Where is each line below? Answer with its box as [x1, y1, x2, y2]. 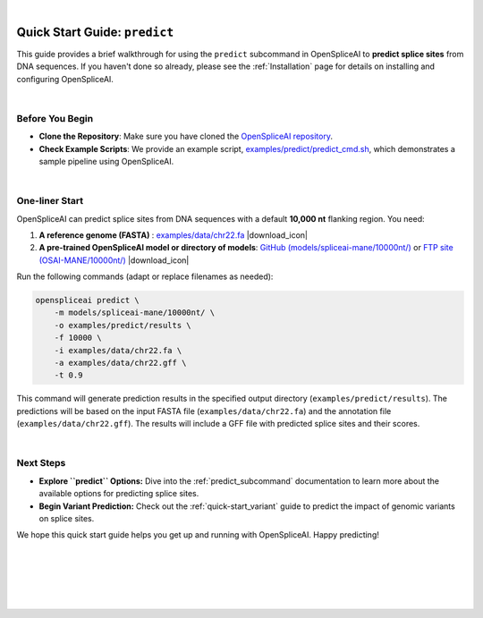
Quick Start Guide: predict [16, 24, 174, 39]
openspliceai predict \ [35, 295, 140, 306]
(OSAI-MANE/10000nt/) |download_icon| [38, 255, 190, 266]
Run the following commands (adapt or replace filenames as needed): [16, 271, 274, 282]
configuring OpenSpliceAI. [16, 73, 114, 84]
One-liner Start [16, 195, 84, 207]
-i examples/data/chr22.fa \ [54, 345, 182, 355]
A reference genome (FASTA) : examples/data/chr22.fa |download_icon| [38, 229, 309, 241]
